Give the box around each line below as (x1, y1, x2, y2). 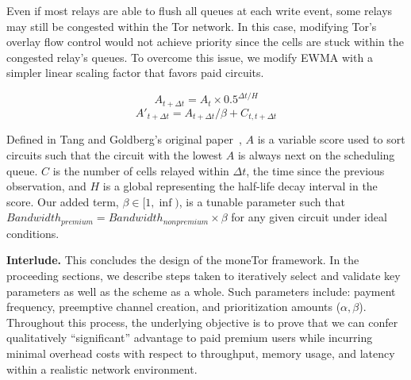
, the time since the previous (246, 162, 385, 178)
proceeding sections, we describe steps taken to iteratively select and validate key (6, 267, 401, 283)
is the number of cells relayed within (52, 162, 229, 178)
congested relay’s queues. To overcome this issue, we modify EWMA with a (6, 48, 373, 65)
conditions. (6, 225, 60, 241)
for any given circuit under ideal (231, 209, 387, 225)
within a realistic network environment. (6, 360, 198, 377)
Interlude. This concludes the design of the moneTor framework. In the (6, 251, 359, 268)
